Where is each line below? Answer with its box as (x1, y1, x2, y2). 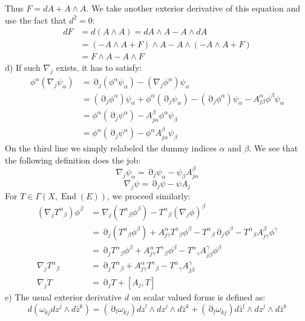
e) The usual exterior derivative (5, 290, 122, 303)
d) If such (5, 61, 41, 74)
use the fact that (5, 13, 67, 26)
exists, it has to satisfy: (56, 61, 142, 74)
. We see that (249, 141, 298, 154)
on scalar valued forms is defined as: (131, 290, 266, 303)
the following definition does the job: (5, 153, 141, 166)
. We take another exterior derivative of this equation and (86, 2, 300, 14)
